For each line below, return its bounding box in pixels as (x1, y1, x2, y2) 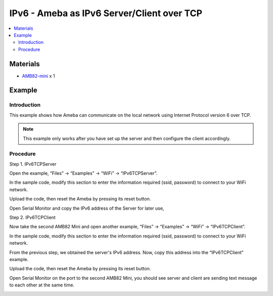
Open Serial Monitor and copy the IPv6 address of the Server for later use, (9, 205, 164, 211)
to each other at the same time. (9, 282, 75, 288)
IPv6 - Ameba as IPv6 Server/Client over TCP (9, 8, 202, 19)
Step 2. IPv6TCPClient (9, 215, 56, 221)
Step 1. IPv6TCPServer (9, 161, 57, 167)
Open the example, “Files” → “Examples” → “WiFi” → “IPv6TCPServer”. (9, 170, 158, 176)
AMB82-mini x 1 (22, 73, 55, 79)
